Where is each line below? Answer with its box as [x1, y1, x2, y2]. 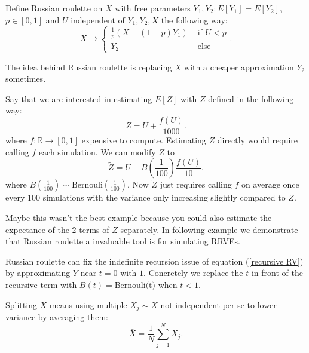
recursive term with [5, 278, 77, 290]
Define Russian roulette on [5, 2, 103, 14]
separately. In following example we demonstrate [120, 223, 298, 235]
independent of [71, 13, 125, 26]
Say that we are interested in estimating [5, 92, 152, 105]
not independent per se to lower [160, 298, 277, 311]
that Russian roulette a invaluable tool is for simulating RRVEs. [5, 235, 240, 247]
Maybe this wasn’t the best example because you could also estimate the [5, 211, 272, 223]
